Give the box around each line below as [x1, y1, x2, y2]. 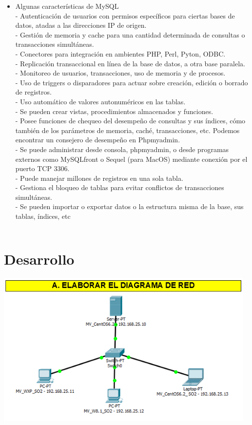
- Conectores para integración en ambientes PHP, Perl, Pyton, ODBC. [15, 48, 226, 58]
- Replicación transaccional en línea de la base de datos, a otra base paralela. [15, 58, 245, 68]
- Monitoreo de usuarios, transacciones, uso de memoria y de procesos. [15, 68, 226, 78]
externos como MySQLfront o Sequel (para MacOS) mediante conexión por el [15, 154, 248, 164]
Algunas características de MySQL [15, 1, 119, 11]
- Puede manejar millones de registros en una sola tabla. [15, 173, 183, 183]
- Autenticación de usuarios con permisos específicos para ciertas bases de [15, 10, 235, 20]
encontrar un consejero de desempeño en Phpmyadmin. [15, 135, 180, 145]
